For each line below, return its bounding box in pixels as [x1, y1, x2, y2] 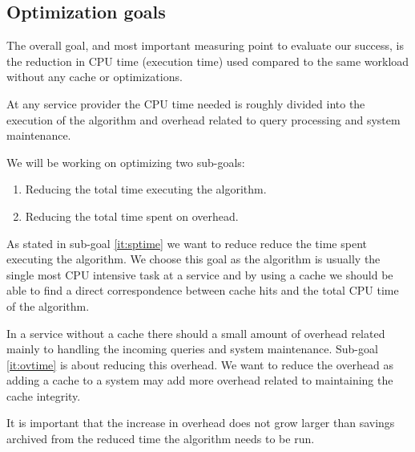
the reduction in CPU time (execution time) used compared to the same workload [6, 52, 409, 69]
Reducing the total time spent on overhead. [25, 207, 239, 224]
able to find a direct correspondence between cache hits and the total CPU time [6, 282, 399, 299]
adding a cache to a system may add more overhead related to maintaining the [6, 372, 393, 389]
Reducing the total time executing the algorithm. [25, 181, 267, 197]
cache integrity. [6, 387, 81, 404]
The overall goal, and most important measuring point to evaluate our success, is [6, 37, 405, 54]
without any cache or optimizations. [6, 68, 183, 85]
